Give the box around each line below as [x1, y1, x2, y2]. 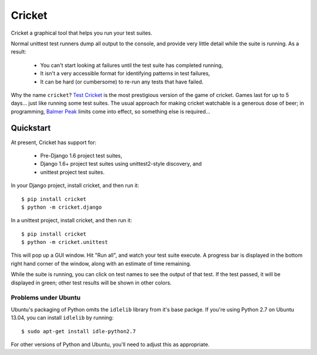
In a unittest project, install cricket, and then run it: [11, 217, 132, 224]
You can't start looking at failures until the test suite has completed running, [40, 62, 223, 69]
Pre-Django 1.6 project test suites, [40, 152, 123, 159]
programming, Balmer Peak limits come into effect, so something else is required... [11, 108, 211, 115]
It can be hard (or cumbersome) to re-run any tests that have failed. [40, 78, 204, 85]
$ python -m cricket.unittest [21, 239, 109, 246]
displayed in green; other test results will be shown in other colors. [11, 279, 172, 286]
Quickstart [11, 123, 51, 133]
